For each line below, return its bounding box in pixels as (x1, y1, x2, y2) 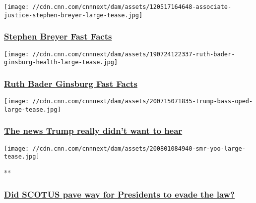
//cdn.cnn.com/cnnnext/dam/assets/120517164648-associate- (32, 3, 232, 10)
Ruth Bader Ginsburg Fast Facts (4, 77, 137, 89)
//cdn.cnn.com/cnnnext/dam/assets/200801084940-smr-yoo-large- (32, 145, 246, 152)
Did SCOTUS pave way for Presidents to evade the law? (4, 188, 235, 201)
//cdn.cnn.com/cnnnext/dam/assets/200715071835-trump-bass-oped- (32, 98, 253, 105)
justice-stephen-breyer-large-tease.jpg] (4, 11, 143, 19)
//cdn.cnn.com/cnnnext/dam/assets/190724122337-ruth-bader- (32, 50, 235, 58)
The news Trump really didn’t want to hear (4, 124, 183, 137)
